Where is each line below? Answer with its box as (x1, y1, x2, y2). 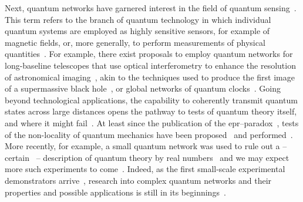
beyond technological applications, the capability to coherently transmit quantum (5, 93, 298, 106)
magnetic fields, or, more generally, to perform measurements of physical (5, 36, 265, 48)
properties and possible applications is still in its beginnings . (5, 186, 226, 198)
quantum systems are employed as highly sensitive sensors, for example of (5, 25, 270, 37)
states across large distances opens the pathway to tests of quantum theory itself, (5, 105, 297, 117)
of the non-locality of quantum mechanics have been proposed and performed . (5, 128, 293, 140)
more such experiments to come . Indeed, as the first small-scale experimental (5, 163, 285, 175)
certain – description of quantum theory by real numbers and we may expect (5, 151, 289, 163)
